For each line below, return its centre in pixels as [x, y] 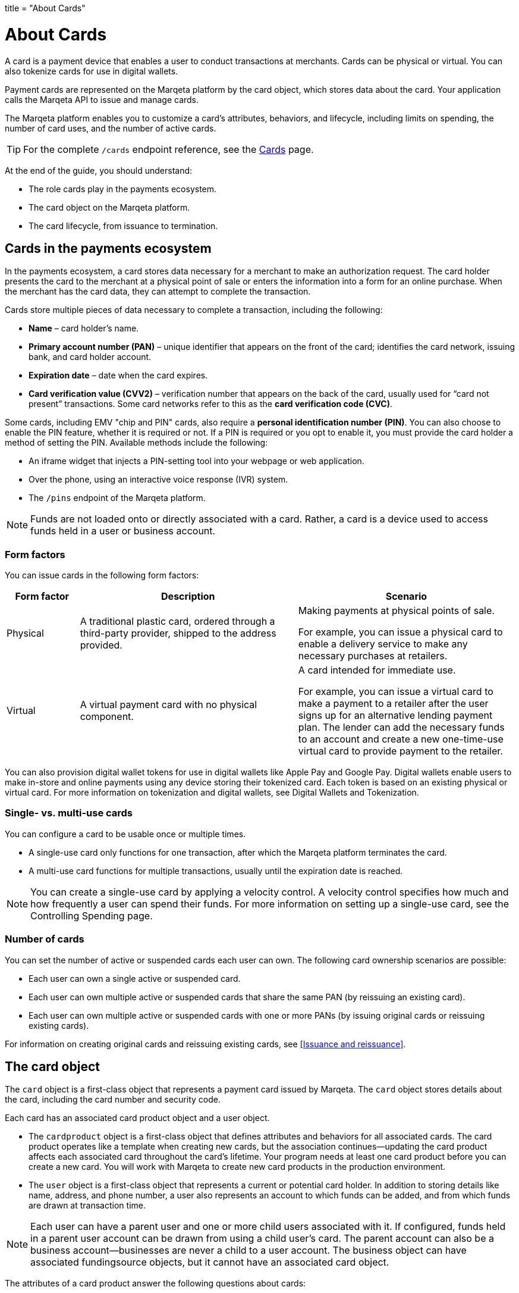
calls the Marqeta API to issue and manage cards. [102, 99]
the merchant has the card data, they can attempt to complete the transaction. [158, 292]
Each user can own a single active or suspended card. [135, 978]
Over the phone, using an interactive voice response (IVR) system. [158, 480]
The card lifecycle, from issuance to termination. [123, 226]
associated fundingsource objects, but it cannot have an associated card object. [210, 1262]
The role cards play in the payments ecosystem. [123, 189]
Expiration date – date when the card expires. [118, 375]
